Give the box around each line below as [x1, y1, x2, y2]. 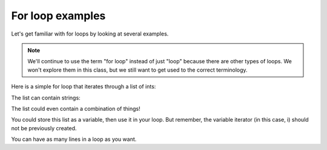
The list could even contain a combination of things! [11, 105, 140, 112]
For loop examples [11, 9, 106, 22]
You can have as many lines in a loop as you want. [11, 136, 137, 143]
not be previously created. [11, 124, 77, 132]
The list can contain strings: [11, 94, 81, 101]
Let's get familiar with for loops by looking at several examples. [11, 30, 169, 37]
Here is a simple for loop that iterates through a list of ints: [11, 83, 156, 90]
